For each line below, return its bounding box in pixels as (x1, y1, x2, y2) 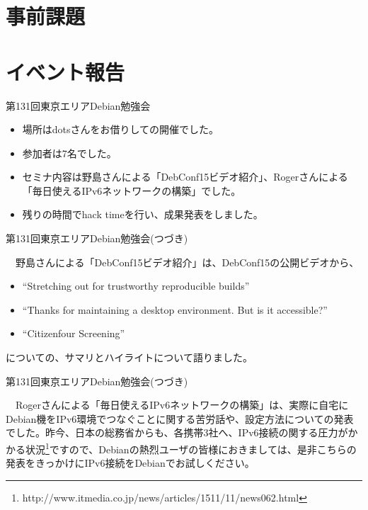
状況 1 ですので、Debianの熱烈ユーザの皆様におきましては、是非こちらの (25, 440, 357, 456)
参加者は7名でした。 (22, 145, 117, 160)
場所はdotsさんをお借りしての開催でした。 (22, 122, 219, 137)
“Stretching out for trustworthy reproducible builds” (22, 278, 250, 293)
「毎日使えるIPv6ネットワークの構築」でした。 (22, 183, 241, 198)
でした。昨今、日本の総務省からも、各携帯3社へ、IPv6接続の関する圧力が (6, 425, 348, 440)
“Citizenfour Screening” (22, 326, 125, 341)
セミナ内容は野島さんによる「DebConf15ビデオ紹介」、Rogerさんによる (22, 169, 348, 184)
